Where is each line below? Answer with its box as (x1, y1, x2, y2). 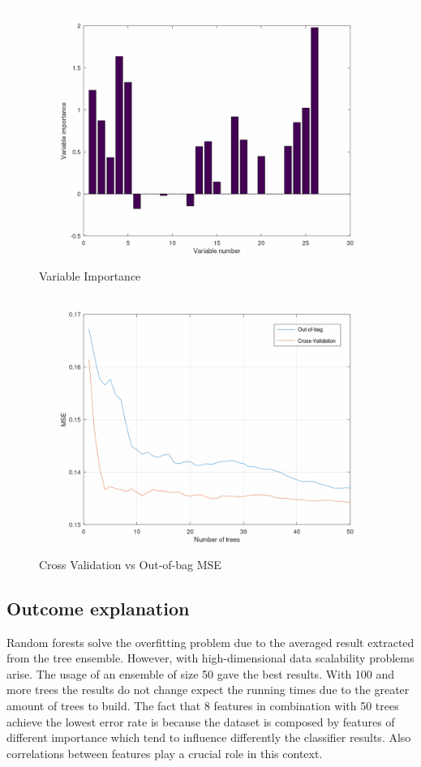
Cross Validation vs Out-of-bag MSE (39, 555, 221, 572)
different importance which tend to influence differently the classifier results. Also (6, 729, 411, 746)
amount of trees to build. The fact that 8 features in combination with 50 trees (6, 696, 399, 713)
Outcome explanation (6, 595, 190, 620)
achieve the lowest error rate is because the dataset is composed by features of (6, 713, 395, 730)
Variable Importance (39, 267, 141, 284)
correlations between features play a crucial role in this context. (6, 744, 323, 761)
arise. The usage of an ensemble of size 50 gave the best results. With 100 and (6, 665, 395, 682)
